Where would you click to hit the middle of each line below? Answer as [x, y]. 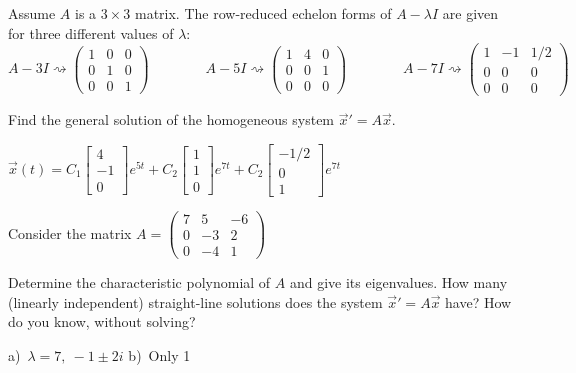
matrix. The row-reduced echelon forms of [263, 13]
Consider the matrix [70, 232]
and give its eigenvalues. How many [398, 282]
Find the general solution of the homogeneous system [171, 119]
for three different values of [91, 32]
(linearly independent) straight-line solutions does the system [195, 301]
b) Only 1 [159, 354]
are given [470, 13]
